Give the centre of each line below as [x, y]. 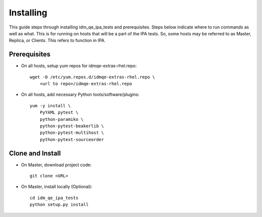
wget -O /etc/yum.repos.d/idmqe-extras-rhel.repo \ [92, 77]
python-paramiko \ [62, 119]
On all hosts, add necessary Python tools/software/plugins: [80, 95]
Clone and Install [35, 153]
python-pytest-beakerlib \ [72, 126]
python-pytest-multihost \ [72, 133]
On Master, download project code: [56, 165]
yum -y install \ [50, 106]
